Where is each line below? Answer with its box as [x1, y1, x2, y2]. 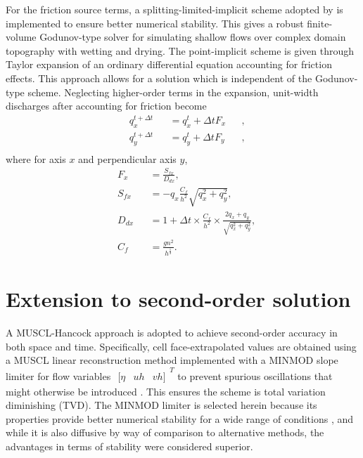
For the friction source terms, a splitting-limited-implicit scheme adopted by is [6, 2, 343, 16]
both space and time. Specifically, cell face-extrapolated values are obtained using [6, 339, 357, 353]
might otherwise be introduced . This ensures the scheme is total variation [6, 384, 326, 398]
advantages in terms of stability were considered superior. [6, 438, 253, 453]
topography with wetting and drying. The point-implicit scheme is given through [6, 43, 354, 58]
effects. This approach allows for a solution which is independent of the [6, 70, 312, 85]
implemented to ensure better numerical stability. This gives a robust [6, 15, 304, 30]
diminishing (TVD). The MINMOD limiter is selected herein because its [6, 398, 317, 412]
